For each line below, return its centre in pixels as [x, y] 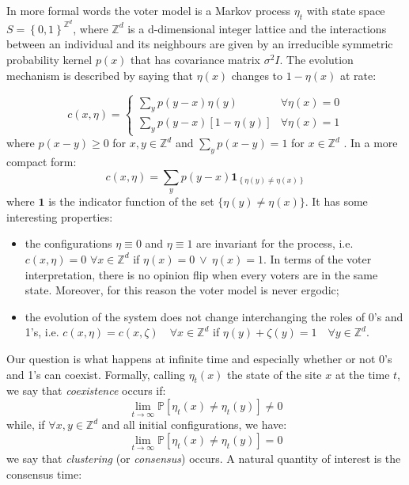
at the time [362, 374]
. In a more [371, 143]
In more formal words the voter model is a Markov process [149, 10]
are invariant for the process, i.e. [275, 243]
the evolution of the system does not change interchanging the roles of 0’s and [214, 316]
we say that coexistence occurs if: [86, 390]
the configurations [68, 243]
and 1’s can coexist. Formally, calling [96, 374]
